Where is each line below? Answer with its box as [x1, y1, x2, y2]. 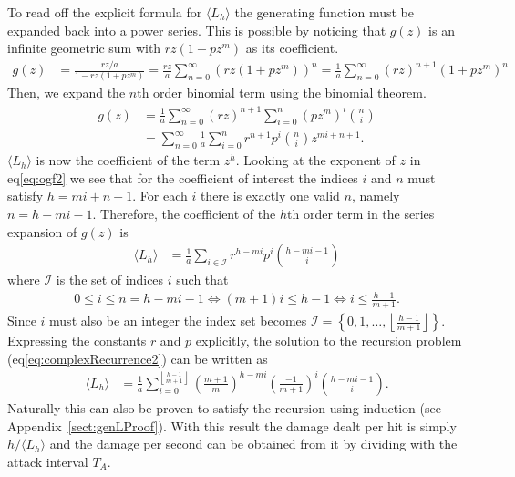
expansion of [7, 222, 77, 241]
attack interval [7, 451, 88, 471]
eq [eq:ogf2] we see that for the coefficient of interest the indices [7, 168, 358, 187]
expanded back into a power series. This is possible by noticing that [7, 20, 386, 39]
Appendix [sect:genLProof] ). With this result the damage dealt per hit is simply [7, 416, 457, 435]
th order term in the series [287, 204, 435, 223]
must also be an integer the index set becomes [49, 311, 307, 330]
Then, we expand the [7, 83, 126, 102]
